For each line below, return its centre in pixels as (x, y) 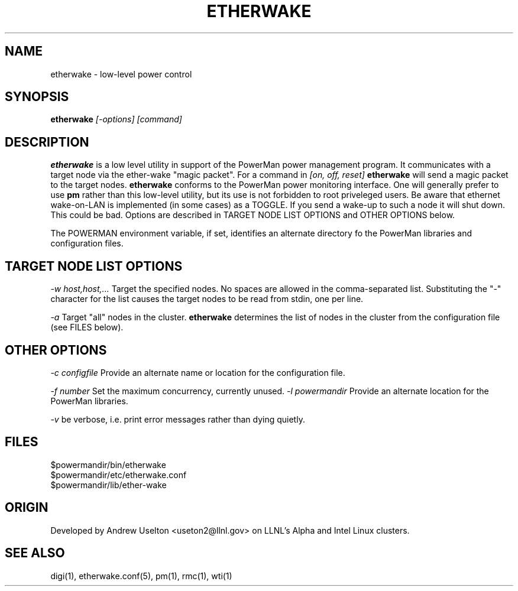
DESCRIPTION (47, 142)
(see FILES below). (87, 327)
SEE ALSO (35, 553)
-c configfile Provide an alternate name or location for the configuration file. (198, 372)
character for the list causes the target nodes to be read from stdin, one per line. (207, 299)
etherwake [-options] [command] (116, 119)
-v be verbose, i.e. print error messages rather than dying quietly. (178, 419)
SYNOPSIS (37, 97)
